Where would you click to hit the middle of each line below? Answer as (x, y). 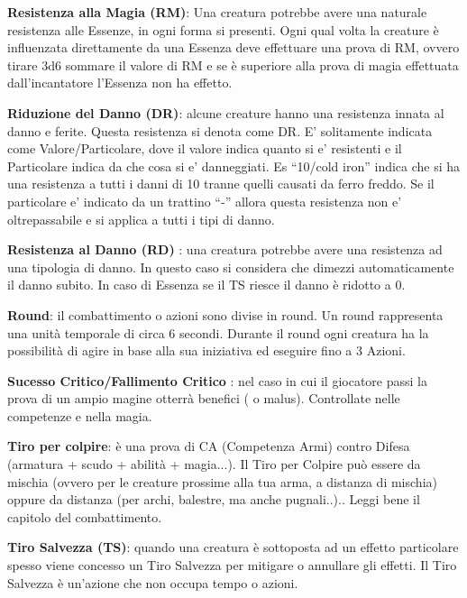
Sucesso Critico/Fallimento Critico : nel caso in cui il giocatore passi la (217, 380)
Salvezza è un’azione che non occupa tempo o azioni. (153, 582)
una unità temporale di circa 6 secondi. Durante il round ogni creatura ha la (218, 332)
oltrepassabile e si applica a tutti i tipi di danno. (141, 219)
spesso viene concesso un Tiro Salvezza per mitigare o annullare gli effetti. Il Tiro (232, 565)
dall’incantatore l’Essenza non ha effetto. (120, 83)
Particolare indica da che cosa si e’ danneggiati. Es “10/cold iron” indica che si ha (234, 166)
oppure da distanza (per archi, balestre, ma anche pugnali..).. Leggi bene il (214, 499)
